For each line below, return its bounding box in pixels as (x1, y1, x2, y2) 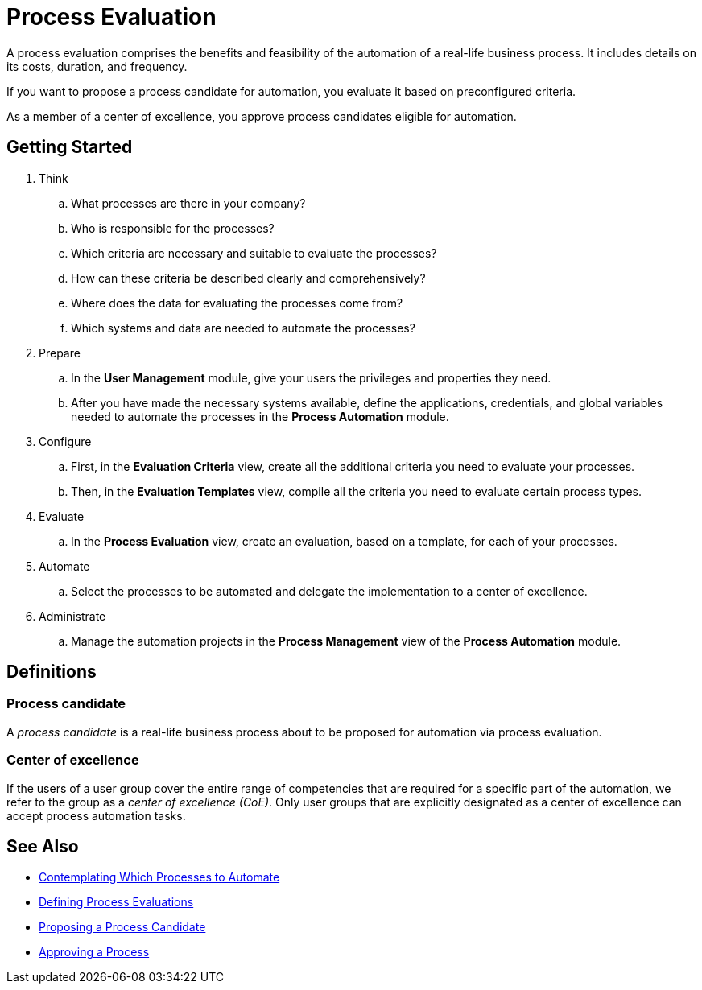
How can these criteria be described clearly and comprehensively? (71, 270, 426, 285)
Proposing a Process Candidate (39, 920, 206, 934)
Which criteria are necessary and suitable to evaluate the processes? (71, 245, 437, 260)
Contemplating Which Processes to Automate (39, 870, 280, 885)
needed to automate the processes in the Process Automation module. (71, 409, 449, 423)
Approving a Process (39, 945, 150, 959)
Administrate (39, 608, 106, 623)
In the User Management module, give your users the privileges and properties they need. (71, 370, 551, 385)
